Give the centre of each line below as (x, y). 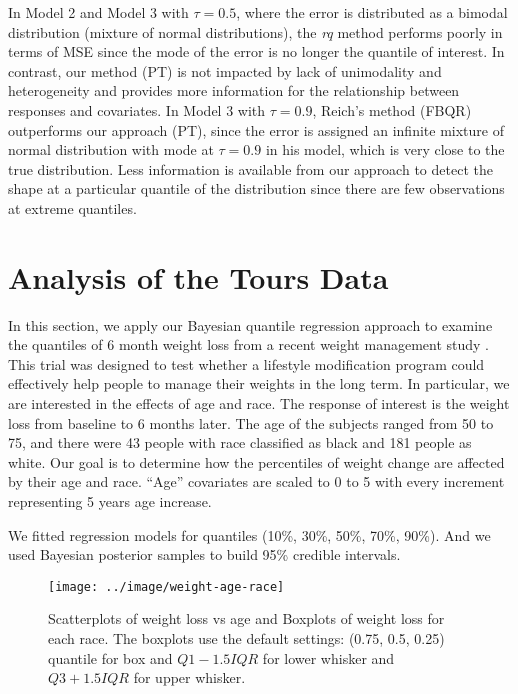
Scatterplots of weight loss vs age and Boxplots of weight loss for (246, 618)
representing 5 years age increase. (110, 501)
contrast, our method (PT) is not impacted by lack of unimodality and (225, 70)
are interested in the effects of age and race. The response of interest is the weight (259, 403)
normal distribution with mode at (111, 149)
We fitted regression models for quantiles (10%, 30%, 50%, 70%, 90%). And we (249, 534)
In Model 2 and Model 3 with (98, 12)
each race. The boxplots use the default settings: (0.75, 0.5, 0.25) (246, 638)
